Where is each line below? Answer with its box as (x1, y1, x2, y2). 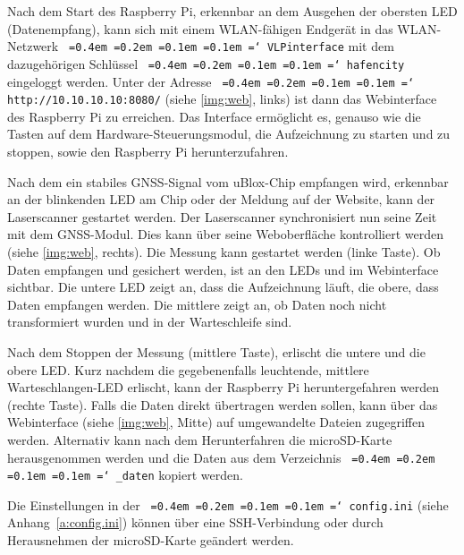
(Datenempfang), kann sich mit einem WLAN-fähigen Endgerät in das (7, 19, 393, 38)
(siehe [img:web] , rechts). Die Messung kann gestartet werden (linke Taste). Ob (7, 242, 441, 260)
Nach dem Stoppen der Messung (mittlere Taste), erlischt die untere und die (7, 342, 426, 361)
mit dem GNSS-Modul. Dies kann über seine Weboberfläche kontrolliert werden (7, 225, 443, 243)
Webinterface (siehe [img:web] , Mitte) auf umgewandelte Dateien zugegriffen (7, 413, 426, 431)
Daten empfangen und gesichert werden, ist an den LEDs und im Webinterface (7, 260, 439, 278)
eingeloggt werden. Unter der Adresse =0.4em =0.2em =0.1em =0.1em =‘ (7, 72, 415, 90)
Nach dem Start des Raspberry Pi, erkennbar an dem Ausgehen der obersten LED (7, 2, 458, 20)
